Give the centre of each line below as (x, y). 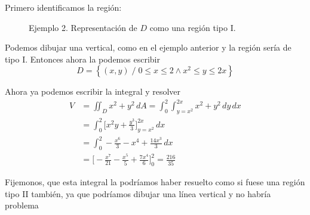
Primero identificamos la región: (63, 7)
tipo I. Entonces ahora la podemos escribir (82, 59)
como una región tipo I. (193, 27)
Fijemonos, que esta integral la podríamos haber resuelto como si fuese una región (155, 182)
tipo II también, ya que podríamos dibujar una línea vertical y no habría (138, 193)
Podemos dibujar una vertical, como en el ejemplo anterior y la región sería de (148, 47)
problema (22, 205)
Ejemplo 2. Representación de (83, 27)
